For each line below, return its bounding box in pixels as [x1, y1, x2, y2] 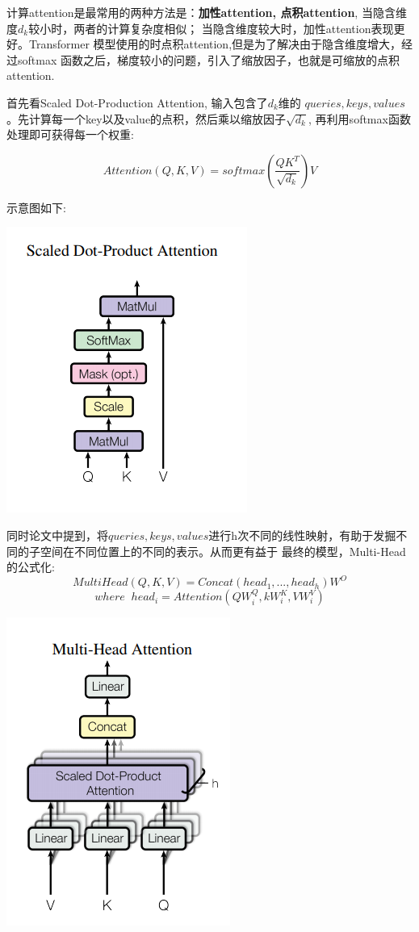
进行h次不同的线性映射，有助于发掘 [208, 526, 396, 543]
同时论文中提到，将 [6, 526, 108, 543]
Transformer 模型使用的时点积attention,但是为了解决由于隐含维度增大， [28, 36, 402, 52]
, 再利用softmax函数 [308, 110, 411, 127]
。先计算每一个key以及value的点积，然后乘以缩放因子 [6, 110, 287, 127]
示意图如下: [6, 199, 66, 215]
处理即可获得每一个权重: [6, 126, 134, 143]
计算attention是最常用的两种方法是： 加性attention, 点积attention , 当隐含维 [6, 4, 407, 20]
